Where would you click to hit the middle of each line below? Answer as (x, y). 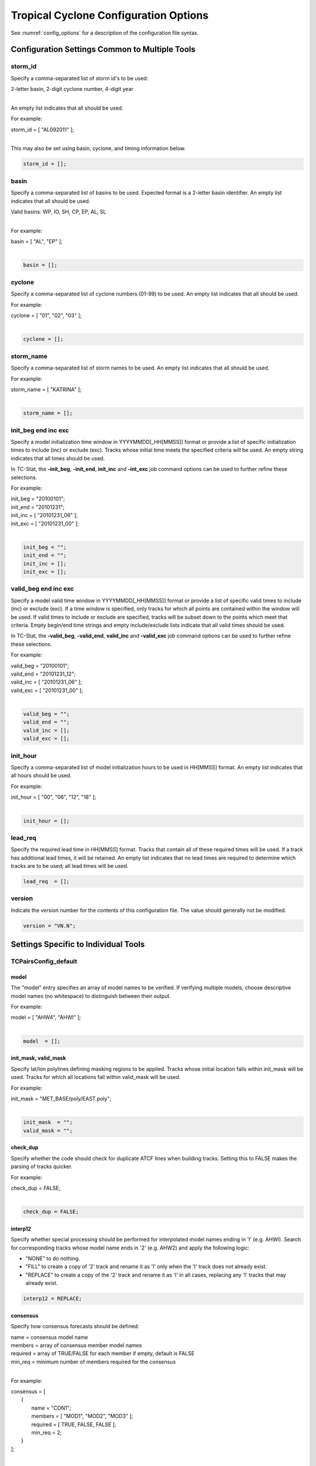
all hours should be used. (41, 776)
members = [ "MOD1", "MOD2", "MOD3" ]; (82, 1416)
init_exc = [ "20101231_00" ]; (45, 523)
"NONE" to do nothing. (53, 1258)
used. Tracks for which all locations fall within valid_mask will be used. (96, 1077)
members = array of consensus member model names (76, 1345)
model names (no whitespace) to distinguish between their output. (91, 996)
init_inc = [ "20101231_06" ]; (44, 515)
